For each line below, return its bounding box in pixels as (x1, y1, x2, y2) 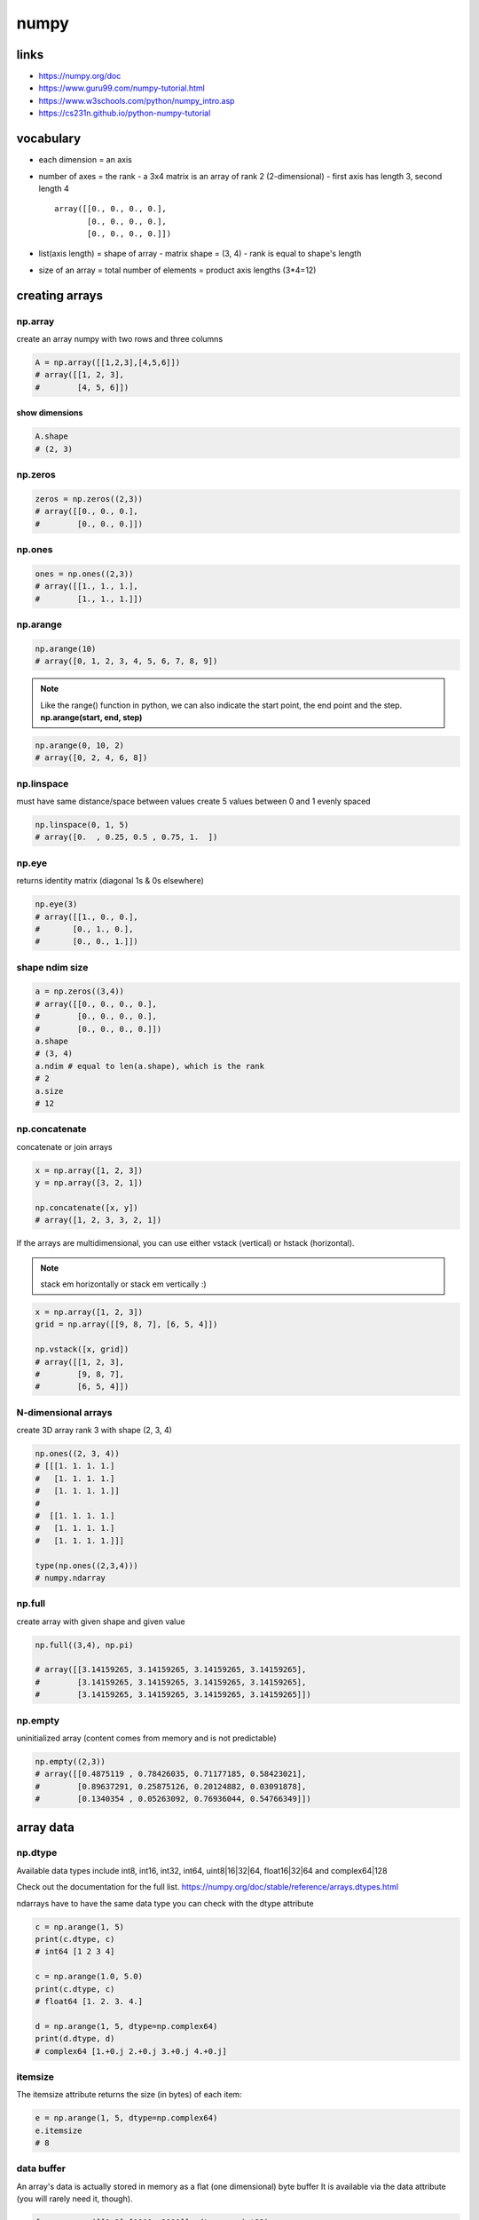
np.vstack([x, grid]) (35, 1344, 130, 1354)
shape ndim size (16, 961, 89, 973)
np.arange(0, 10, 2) (35, 740, 124, 750)
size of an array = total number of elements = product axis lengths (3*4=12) (38, 265, 317, 275)
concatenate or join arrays (16, 1141, 113, 1152)
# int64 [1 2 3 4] (35, 1946, 115, 1957)
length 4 (38, 183, 70, 194)
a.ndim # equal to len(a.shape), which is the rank (35, 1061, 265, 1071)
